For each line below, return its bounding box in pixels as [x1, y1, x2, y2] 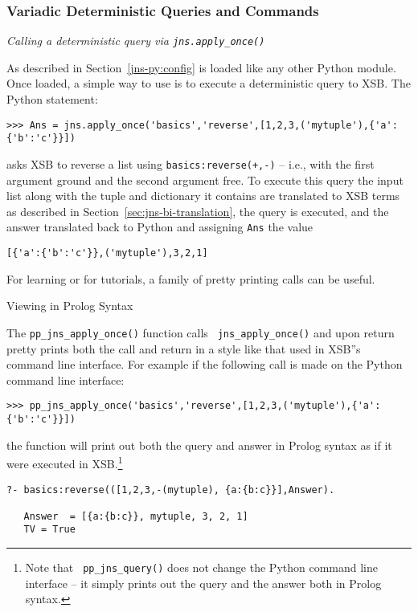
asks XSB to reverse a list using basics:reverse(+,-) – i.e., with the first [6, 155, 375, 172]
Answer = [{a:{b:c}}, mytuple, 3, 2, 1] [23, 510, 248, 522]
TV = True [23, 524, 76, 536]
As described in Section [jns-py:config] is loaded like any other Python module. [6, 59, 396, 75]
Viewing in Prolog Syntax [6, 297, 133, 314]
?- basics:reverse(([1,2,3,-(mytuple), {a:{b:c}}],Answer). [6, 483, 335, 496]
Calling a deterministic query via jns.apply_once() [6, 32, 265, 49]
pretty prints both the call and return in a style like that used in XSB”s [6, 340, 361, 357]
